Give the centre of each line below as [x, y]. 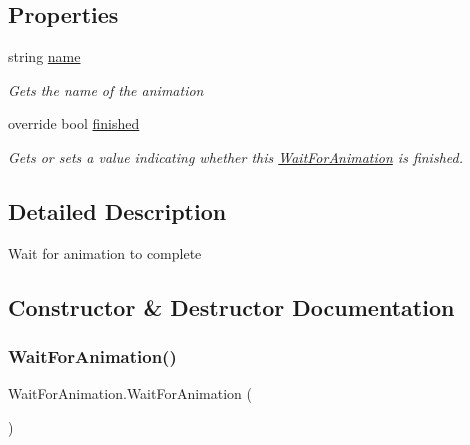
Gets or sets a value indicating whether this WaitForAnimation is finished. [235, 156]
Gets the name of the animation [106, 89]
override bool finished [74, 123]
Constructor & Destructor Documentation [231, 306]
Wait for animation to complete [105, 252]
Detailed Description [117, 210]
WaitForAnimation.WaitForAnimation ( [130, 393]
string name [44, 56]
